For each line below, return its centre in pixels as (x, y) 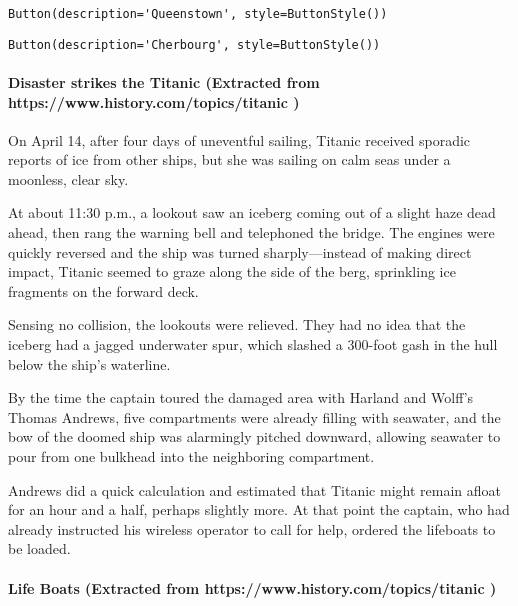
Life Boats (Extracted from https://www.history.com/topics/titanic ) (252, 587)
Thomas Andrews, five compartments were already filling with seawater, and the (254, 416)
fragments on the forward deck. (103, 290)
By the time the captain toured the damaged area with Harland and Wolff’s (241, 397)
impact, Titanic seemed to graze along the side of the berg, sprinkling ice (232, 271)
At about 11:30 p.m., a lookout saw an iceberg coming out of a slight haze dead (252, 212)
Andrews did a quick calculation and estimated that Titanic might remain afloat (254, 489)
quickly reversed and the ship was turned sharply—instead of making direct (240, 251)
